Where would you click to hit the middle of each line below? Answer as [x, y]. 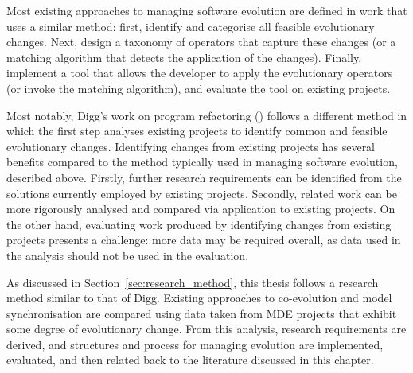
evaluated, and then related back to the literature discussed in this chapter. [190, 360]
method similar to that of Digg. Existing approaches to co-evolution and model [199, 298]
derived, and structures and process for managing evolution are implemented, [195, 344]
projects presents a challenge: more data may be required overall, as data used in [204, 240]
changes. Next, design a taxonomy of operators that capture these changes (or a [201, 42]
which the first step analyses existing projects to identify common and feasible [197, 131]
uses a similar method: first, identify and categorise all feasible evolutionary [191, 26]
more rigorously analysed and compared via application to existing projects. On [201, 209]
